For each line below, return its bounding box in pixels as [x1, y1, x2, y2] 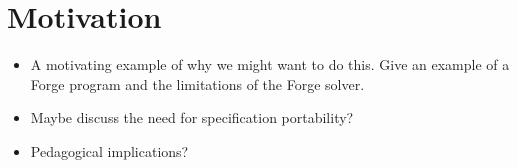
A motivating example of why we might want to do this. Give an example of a [30, 54, 510, 75]
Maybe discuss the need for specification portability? [30, 107, 354, 128]
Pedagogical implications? [30, 140, 189, 161]
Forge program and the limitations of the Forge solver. [30, 73, 365, 94]
